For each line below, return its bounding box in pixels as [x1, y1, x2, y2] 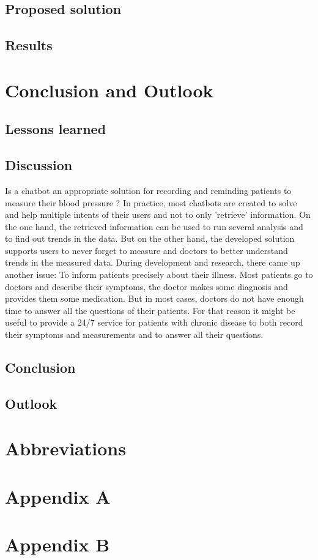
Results [5, 35, 53, 54]
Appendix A [5, 483, 111, 509]
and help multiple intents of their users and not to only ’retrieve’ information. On [5, 208, 311, 221]
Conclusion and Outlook [5, 77, 213, 102]
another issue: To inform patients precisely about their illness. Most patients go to [5, 268, 313, 281]
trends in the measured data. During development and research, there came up [5, 256, 300, 269]
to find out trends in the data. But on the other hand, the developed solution [5, 232, 295, 245]
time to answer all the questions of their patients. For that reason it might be [5, 304, 295, 316]
